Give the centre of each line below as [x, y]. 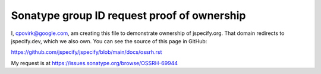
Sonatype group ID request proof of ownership [128, 15]
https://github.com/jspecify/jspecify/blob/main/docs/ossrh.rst [86, 52]
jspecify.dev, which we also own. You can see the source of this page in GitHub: [109, 41]
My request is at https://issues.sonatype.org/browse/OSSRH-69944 [95, 63]
